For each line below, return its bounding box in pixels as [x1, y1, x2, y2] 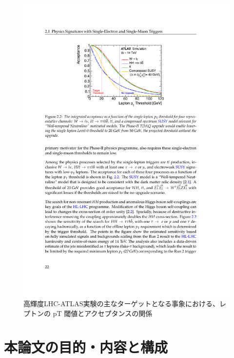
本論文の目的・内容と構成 [4, 337, 168, 357]
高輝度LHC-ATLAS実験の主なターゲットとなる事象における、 [23, 298, 220, 309]
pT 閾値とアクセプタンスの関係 [53, 308, 153, 318]
